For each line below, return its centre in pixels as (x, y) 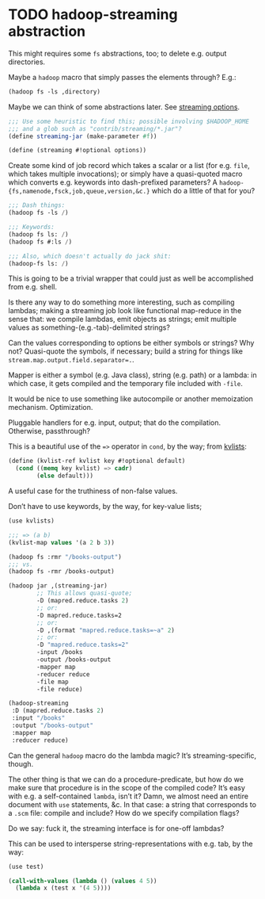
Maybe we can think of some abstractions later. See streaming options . (124, 107)
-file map (53, 682)
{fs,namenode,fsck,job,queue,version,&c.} (79, 192)
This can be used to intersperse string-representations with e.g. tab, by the (131, 844)
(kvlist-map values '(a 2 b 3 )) (61, 542)
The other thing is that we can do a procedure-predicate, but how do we (126, 779)
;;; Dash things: (37, 205)
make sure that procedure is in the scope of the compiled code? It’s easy (127, 787)
